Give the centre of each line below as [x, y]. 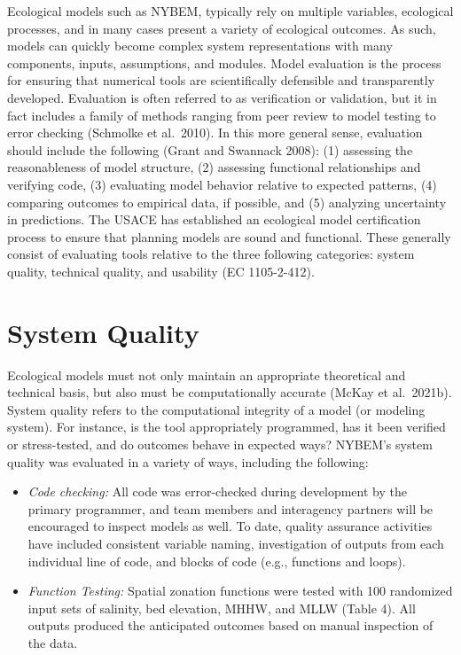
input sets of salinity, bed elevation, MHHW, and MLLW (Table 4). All [222, 608]
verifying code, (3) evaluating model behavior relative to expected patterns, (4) [222, 184]
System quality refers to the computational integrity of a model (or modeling [216, 409]
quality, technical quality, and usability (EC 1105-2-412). [161, 271]
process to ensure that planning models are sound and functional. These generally [229, 236]
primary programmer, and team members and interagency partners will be [230, 508]
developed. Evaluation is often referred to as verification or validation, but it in [222, 97]
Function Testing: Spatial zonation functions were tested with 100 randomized [240, 591]
